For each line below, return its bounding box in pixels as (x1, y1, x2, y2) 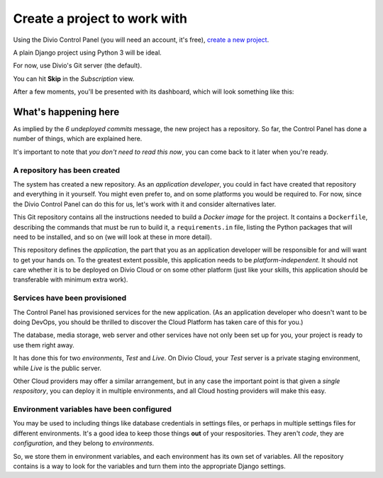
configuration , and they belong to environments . (13, 439, 155, 448)
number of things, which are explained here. (13, 135, 143, 143)
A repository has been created (13, 165, 121, 175)
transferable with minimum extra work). (13, 275, 128, 284)
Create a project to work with (13, 11, 188, 26)
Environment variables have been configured (13, 404, 172, 414)
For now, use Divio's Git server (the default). (13, 61, 142, 70)
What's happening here (13, 106, 120, 118)
